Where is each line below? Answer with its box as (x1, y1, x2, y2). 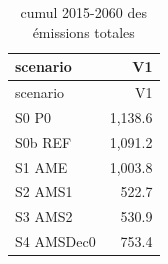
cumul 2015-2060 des (20, 2, 147, 22)
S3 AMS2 (15, 206, 73, 227)
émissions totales (32, 21, 135, 42)
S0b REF (15, 131, 72, 152)
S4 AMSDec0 (15, 231, 96, 252)
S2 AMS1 (15, 181, 73, 202)
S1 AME (15, 156, 68, 177)
